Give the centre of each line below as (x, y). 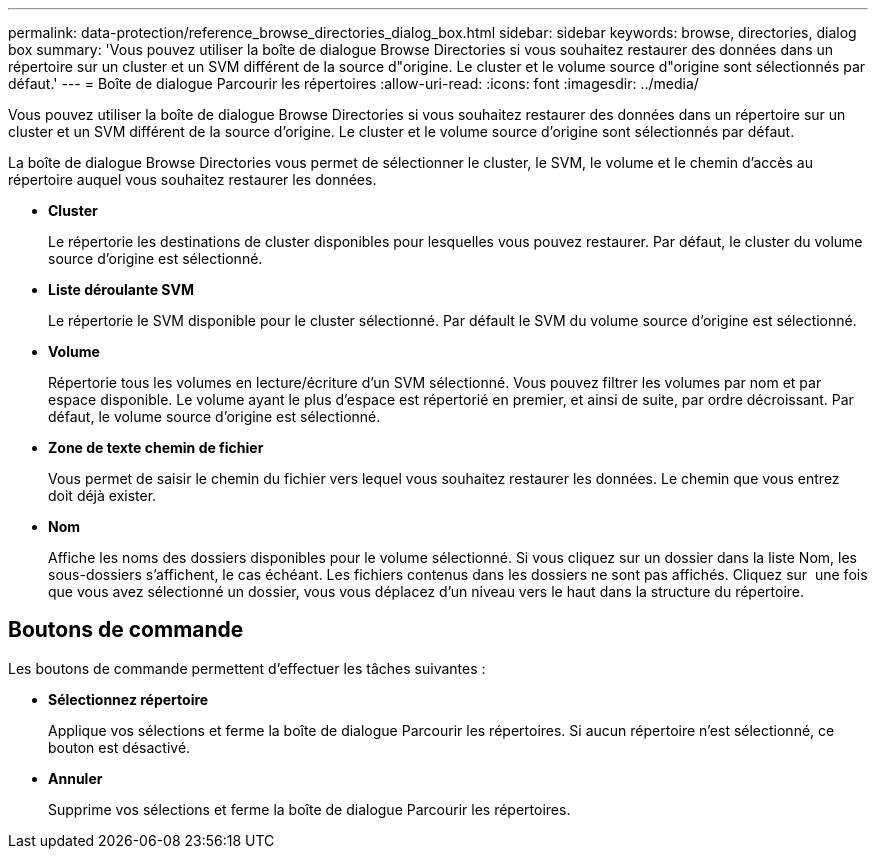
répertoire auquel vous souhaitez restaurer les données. (192, 179)
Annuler (75, 778)
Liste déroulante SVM (121, 289)
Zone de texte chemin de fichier (156, 447)
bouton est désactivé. (119, 747)
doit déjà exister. (102, 495)
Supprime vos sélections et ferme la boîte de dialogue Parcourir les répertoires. (309, 809)
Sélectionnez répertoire (128, 699)
